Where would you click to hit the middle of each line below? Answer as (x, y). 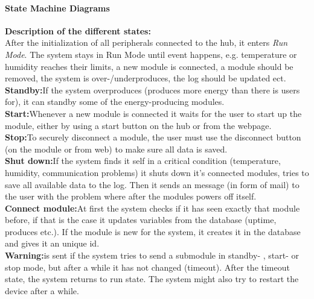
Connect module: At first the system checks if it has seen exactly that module (152, 208)
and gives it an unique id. (52, 243)
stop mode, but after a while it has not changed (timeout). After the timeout (147, 267)
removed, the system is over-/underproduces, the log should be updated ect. (146, 78)
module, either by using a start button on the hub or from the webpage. (138, 125)
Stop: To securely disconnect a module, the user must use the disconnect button (153, 137)
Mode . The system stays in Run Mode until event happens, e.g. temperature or (151, 54)
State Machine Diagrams (57, 8)
